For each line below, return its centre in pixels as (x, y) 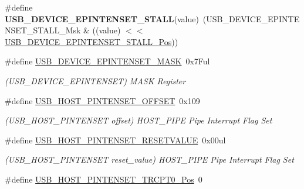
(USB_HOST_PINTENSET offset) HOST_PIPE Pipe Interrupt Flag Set (139, 120)
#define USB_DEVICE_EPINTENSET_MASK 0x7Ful (107, 61)
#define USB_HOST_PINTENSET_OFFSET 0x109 (102, 100)
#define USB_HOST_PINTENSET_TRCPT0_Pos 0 (104, 179)
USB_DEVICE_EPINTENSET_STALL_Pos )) (92, 41)
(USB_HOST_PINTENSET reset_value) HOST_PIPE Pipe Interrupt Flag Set (149, 159)
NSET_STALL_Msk (43, 30)
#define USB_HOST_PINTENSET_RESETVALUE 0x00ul (115, 140)
